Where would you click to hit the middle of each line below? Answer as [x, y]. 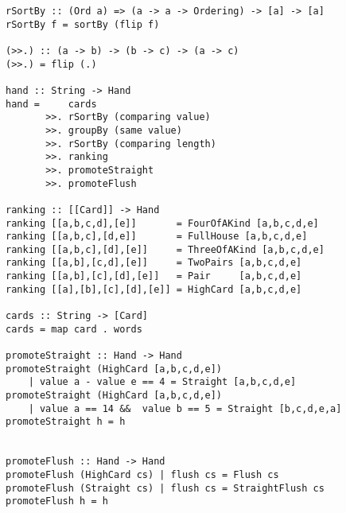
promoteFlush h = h [57, 501]
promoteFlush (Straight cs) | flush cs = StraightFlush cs [165, 488]
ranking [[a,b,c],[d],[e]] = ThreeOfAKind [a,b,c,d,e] [165, 249]
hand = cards [51, 104]
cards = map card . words [74, 329]
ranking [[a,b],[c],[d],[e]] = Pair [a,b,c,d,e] [154, 276]
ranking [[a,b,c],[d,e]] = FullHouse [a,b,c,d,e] [157, 237]
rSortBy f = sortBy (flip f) [83, 24]
